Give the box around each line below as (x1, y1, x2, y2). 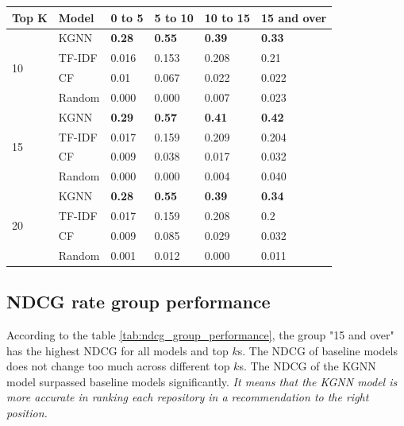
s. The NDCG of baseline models (237, 342, 398, 358)
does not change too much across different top (6, 358, 230, 374)
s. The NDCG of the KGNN (239, 358, 376, 374)
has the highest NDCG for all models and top (6, 342, 229, 358)
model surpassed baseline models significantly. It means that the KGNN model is (6, 373, 398, 389)
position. (6, 404, 48, 420)
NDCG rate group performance (6, 289, 271, 314)
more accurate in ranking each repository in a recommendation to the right (6, 389, 369, 405)
